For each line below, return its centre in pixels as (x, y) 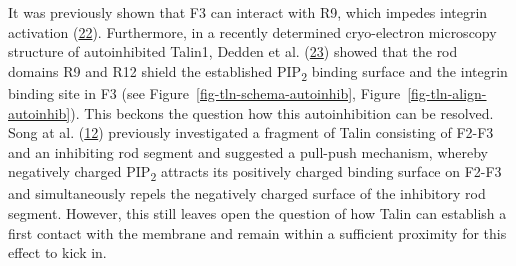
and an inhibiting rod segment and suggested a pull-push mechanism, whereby (248, 151)
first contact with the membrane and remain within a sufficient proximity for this (257, 232)
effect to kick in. (57, 252)
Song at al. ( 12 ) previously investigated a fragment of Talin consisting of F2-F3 (251, 132)
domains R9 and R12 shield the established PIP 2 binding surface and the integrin (258, 72)
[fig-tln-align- (447, 92)
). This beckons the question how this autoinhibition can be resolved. (282, 112)
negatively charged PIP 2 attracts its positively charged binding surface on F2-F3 (255, 173)
